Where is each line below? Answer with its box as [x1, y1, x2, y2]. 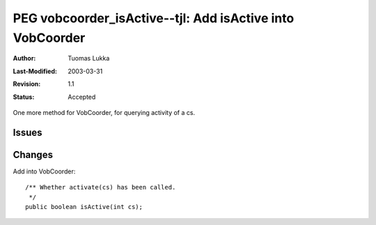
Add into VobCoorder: [13, 167, 76, 176]
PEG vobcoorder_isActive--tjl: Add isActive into [13, 10, 295, 26]
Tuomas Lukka [68, 54, 110, 63]
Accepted [68, 93, 96, 101]
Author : [13, 54, 36, 63]
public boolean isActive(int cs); [25, 203, 143, 210]
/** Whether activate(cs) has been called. [25, 183, 176, 192]
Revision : [13, 80, 41, 88]
